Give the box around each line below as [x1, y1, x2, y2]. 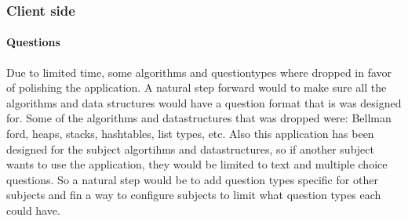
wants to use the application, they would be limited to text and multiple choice [6, 156, 388, 172]
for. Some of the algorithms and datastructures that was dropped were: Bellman [6, 110, 392, 126]
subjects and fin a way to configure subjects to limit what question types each [6, 187, 381, 203]
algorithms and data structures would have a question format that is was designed [6, 94, 402, 110]
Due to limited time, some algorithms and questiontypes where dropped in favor [6, 63, 392, 80]
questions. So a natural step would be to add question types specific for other [6, 171, 378, 187]
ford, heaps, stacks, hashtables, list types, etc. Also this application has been [6, 125, 374, 142]
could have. [6, 201, 60, 218]
